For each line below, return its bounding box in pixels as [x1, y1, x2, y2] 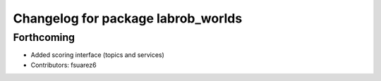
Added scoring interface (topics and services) [30, 51, 165, 59]
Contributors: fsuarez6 [30, 61, 97, 69]
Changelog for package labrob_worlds [13, 11, 243, 26]
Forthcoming [13, 31, 75, 44]
